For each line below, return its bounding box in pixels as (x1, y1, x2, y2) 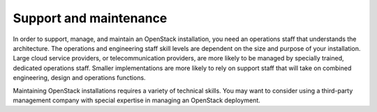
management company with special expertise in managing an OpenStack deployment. (13, 96, 261, 104)
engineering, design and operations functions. (13, 74, 146, 82)
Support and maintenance (13, 10, 168, 26)
